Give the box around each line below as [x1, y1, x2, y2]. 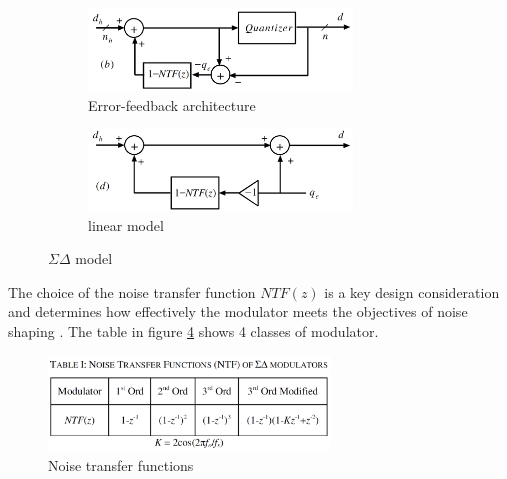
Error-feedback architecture [88, 94, 256, 115]
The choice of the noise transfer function [8, 281, 256, 302]
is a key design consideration [324, 281, 500, 302]
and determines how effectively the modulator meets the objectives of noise [8, 301, 468, 322]
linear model [88, 214, 164, 235]
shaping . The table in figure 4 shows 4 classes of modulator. [8, 321, 379, 342]
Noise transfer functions [48, 455, 194, 475]
